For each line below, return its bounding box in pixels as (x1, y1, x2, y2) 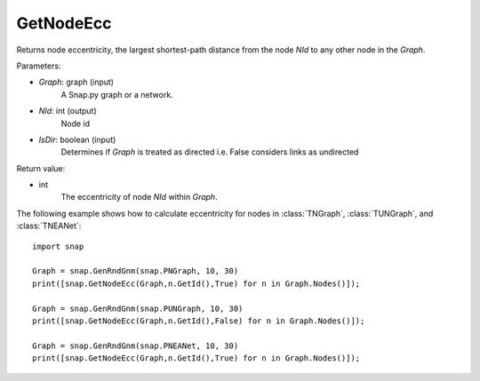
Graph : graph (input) (38, 76, 115, 88)
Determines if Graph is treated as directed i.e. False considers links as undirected (60, 147, 359, 157)
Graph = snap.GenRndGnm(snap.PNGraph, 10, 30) (32, 266, 239, 276)
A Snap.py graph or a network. (60, 89, 173, 99)
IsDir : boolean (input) (38, 134, 116, 145)
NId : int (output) (38, 106, 97, 116)
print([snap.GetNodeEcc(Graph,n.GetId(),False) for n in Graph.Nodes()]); (32, 315, 365, 326)
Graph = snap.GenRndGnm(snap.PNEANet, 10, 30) (32, 340, 239, 351)
